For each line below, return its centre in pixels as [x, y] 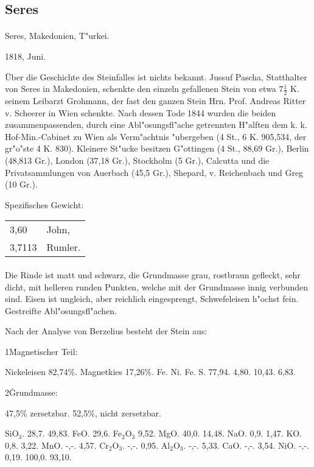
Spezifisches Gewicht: [44, 204]
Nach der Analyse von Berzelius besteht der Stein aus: [106, 331]
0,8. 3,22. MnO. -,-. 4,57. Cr [57, 445]
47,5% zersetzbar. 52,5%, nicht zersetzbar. [83, 413]
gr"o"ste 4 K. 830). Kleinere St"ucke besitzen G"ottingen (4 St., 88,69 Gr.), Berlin [157, 148]
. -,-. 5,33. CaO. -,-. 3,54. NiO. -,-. [246, 445]
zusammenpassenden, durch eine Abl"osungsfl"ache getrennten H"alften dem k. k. [156, 125]
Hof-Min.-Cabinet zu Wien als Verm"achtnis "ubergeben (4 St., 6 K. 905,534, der [156, 136]
